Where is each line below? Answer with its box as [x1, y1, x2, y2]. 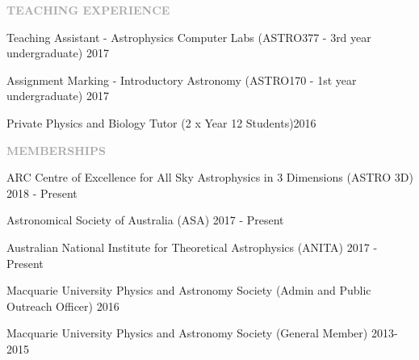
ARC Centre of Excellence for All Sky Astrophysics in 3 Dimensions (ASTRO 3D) [6, 169, 413, 186]
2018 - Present [6, 184, 78, 201]
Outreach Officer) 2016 [6, 297, 119, 314]
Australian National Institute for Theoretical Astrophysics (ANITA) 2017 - [6, 238, 378, 255]
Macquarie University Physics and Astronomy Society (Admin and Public [6, 282, 371, 299]
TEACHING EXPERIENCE [6, 2, 170, 18]
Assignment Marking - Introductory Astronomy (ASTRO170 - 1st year [6, 71, 357, 88]
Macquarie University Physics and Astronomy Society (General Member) [6, 324, 368, 341]
